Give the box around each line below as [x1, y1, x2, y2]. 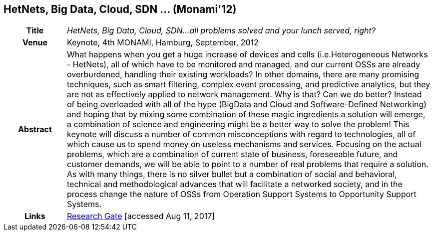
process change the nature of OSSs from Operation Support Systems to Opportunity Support [66, 189, 417, 200]
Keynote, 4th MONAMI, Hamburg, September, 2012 [66, 37, 259, 48]
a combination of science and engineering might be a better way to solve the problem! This [66, 119, 410, 130]
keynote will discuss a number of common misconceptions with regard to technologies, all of [66, 129, 416, 140]
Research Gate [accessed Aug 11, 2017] [66, 211, 215, 222]
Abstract [18, 124, 52, 135]
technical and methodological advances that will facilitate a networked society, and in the [66, 179, 403, 190]
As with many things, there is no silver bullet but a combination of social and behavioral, [66, 169, 397, 180]
